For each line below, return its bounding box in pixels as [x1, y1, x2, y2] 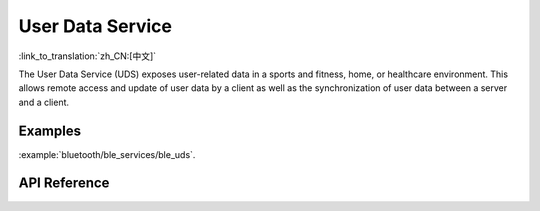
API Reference [18, 175, 110, 192]
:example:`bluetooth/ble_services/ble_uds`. [18, 148, 196, 160]
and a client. [18, 96, 70, 108]
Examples [18, 122, 82, 139]
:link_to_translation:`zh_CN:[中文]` [18, 50, 157, 62]
